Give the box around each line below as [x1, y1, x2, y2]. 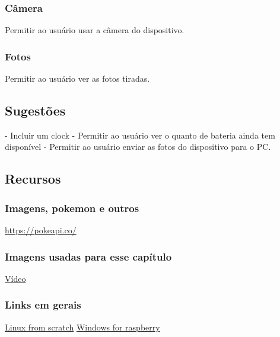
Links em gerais [5, 297, 81, 312]
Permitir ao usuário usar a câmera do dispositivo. [5, 24, 184, 36]
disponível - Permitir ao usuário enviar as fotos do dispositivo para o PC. [5, 140, 271, 153]
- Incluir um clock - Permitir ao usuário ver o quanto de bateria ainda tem [5, 129, 275, 141]
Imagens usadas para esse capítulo [5, 249, 172, 264]
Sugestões [5, 101, 66, 120]
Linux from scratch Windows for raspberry [5, 320, 160, 333]
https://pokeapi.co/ [5, 224, 77, 236]
